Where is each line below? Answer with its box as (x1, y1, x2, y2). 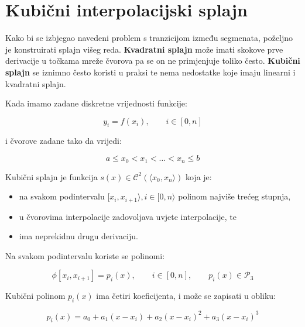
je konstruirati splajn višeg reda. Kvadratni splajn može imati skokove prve (5, 43, 283, 55)
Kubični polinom (5, 290, 66, 302)
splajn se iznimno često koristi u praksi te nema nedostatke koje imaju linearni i (5, 66, 296, 78)
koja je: (185, 170, 212, 183)
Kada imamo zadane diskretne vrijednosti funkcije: (5, 97, 187, 109)
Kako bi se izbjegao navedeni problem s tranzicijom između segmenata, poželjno (5, 32, 293, 44)
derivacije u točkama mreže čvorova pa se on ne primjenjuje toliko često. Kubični (5, 54, 300, 67)
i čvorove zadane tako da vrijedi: (5, 135, 122, 147)
